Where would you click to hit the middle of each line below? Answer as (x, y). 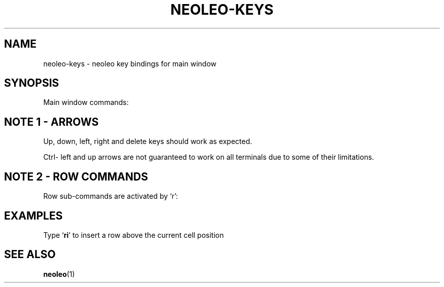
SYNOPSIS (32, 83)
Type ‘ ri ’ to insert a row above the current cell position (134, 235)
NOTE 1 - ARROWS (51, 122)
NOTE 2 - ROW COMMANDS (76, 176)
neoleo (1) (59, 274)
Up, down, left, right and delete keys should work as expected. (148, 141)
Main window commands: (86, 102)
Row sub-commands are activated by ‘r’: (111, 196)
